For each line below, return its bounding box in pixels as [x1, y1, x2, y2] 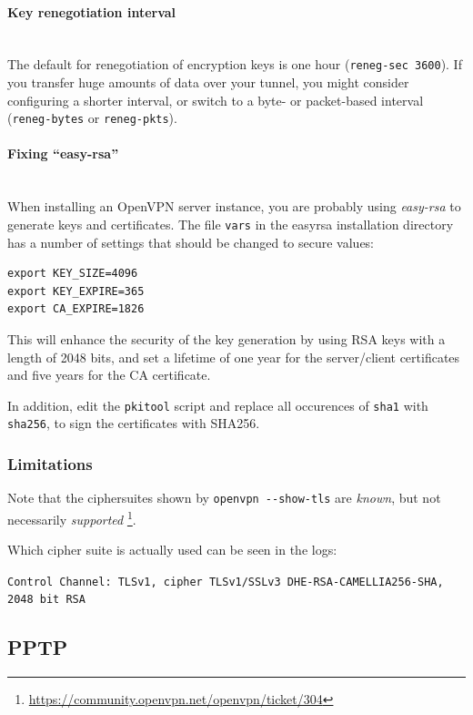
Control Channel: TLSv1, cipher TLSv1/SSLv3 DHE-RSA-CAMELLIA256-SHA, [7, 575, 444, 588]
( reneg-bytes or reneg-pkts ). [7, 108, 177, 128]
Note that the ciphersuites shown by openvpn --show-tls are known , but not [7, 488, 441, 507]
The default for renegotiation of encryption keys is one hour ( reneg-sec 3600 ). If [7, 55, 462, 74]
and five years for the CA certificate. [7, 365, 211, 384]
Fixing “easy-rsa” [7, 144, 119, 163]
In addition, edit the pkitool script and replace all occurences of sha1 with [7, 395, 428, 414]
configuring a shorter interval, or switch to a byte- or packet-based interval [7, 90, 424, 109]
